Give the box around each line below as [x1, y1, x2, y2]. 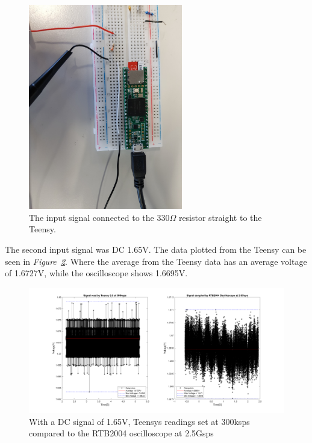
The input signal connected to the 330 [29, 211, 170, 223]
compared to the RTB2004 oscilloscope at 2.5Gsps [29, 427, 214, 439]
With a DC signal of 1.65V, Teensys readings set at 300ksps [29, 415, 250, 427]
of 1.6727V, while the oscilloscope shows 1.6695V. [5, 267, 188, 279]
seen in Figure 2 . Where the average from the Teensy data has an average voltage [5, 255, 307, 267]
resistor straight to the [178, 211, 262, 223]
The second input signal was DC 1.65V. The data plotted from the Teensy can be [5, 243, 307, 255]
